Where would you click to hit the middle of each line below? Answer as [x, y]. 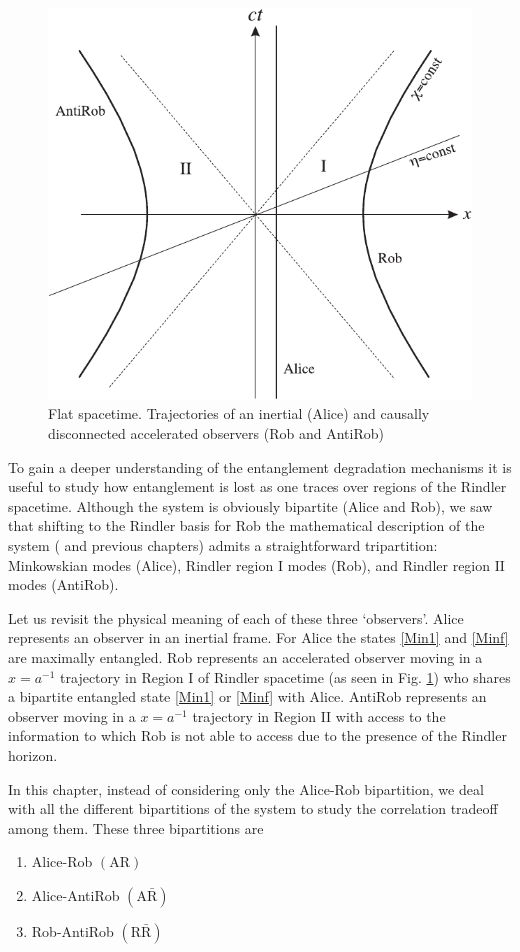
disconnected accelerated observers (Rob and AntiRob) [216, 433]
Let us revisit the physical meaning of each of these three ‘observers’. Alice [236, 617]
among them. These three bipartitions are [136, 827]
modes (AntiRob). [63, 584]
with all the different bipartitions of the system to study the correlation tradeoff [253, 808]
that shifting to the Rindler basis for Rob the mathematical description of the [246, 525]
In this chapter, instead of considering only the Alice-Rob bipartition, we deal [246, 788]
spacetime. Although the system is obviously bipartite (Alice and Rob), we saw [250, 505]
